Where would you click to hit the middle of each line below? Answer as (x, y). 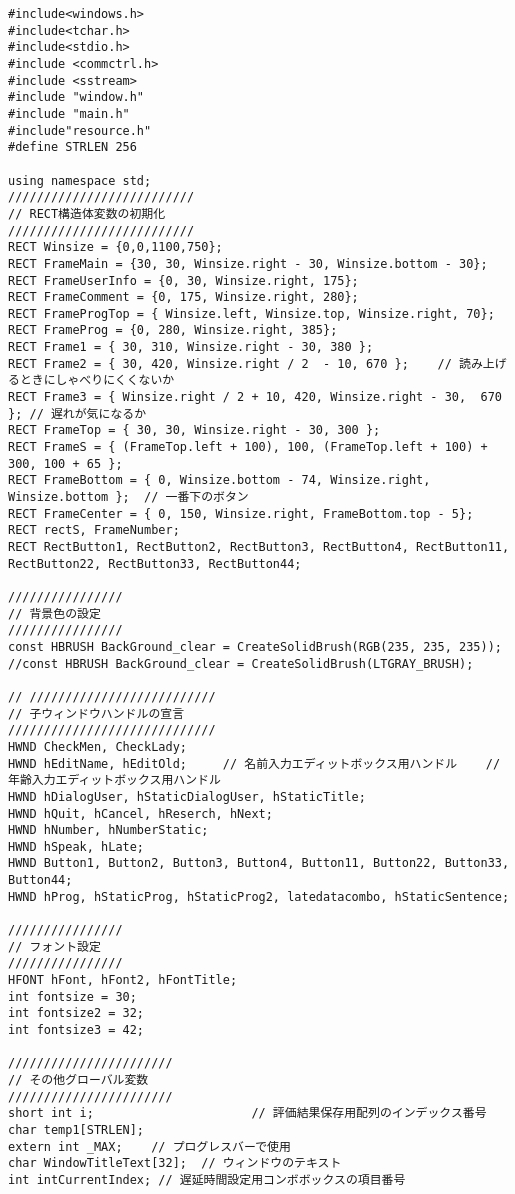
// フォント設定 (54, 946)
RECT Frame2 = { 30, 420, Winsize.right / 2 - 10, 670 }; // (230, 363)
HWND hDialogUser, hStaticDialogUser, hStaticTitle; (187, 796)
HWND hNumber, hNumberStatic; (108, 830)
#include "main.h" (69, 113)
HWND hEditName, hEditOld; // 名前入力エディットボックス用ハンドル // (254, 763)
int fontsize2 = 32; (76, 1013)
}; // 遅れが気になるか (77, 413)
